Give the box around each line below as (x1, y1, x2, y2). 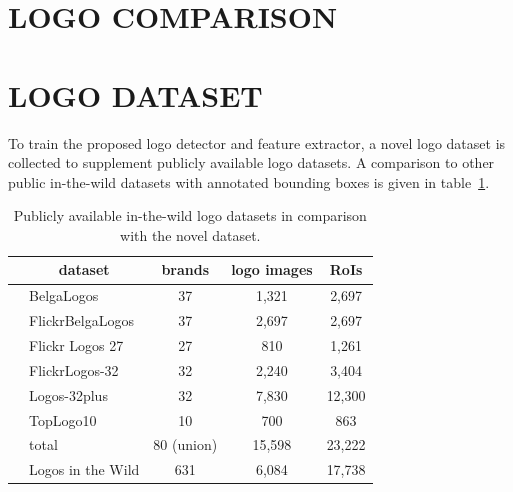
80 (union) (153, 434, 218, 455)
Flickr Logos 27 (29, 335, 124, 355)
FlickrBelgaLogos (29, 310, 134, 331)
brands (161, 259, 210, 280)
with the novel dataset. (120, 224, 261, 245)
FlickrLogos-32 (29, 359, 119, 380)
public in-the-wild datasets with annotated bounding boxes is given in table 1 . (8, 171, 490, 192)
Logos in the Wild (29, 459, 140, 480)
